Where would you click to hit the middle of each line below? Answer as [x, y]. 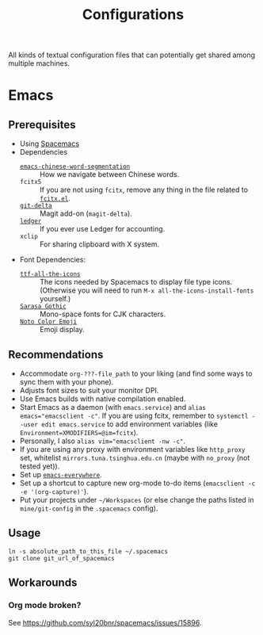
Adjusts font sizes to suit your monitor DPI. [89, 390]
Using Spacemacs [50, 143]
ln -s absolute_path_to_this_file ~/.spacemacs [88, 551]
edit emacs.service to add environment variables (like [129, 424]
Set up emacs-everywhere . [61, 474]
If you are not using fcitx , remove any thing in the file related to [143, 190]
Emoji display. [62, 330]
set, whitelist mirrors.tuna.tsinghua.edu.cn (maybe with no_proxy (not [135, 458]
